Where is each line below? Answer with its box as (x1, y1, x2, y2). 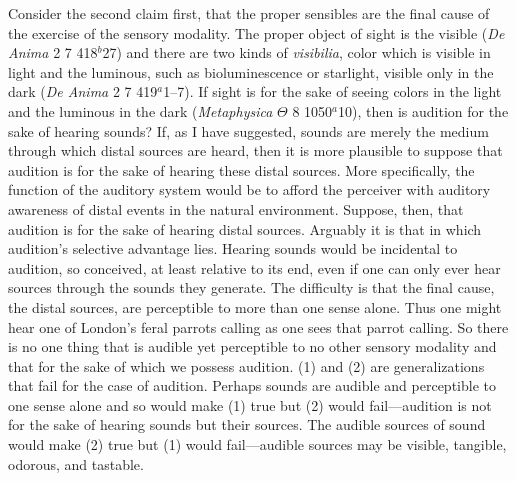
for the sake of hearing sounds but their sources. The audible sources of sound (8, 414, 486, 435)
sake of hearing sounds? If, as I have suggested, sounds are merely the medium (8, 120, 489, 141)
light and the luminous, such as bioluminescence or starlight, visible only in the (8, 61, 494, 82)
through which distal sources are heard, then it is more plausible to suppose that (8, 140, 503, 161)
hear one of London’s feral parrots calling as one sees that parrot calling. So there (8, 316, 509, 337)
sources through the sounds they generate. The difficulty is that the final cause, (8, 277, 495, 298)
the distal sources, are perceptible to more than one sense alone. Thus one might (8, 296, 502, 317)
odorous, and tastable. (8, 453, 144, 474)
